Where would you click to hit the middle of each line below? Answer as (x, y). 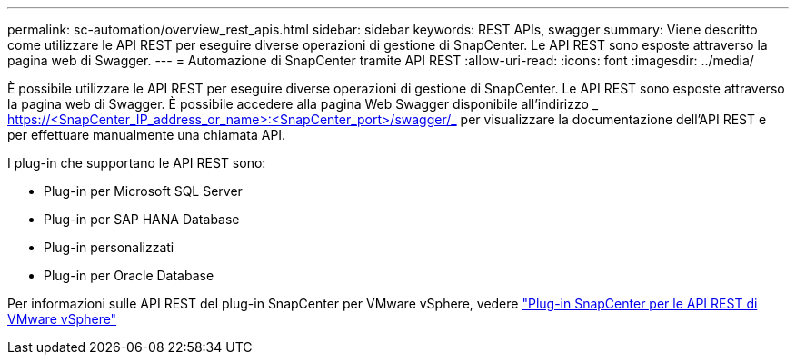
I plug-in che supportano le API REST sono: (137, 163)
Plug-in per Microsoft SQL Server (143, 191)
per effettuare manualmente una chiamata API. (147, 135)
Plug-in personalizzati (109, 247)
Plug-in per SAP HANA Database (142, 219)
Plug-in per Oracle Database (129, 275)
